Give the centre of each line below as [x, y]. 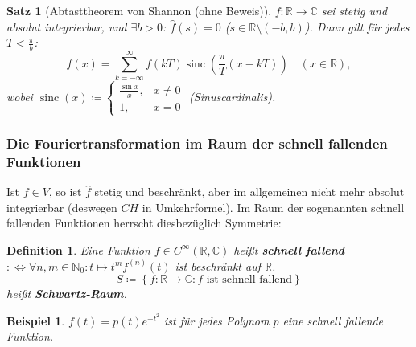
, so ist [65, 192]
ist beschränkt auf [218, 265]
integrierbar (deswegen [62, 207]
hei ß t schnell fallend [289, 249]
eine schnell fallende [333, 320]
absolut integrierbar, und [67, 26]
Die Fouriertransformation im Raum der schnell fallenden [197, 143]
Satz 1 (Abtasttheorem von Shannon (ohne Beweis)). [139, 10]
